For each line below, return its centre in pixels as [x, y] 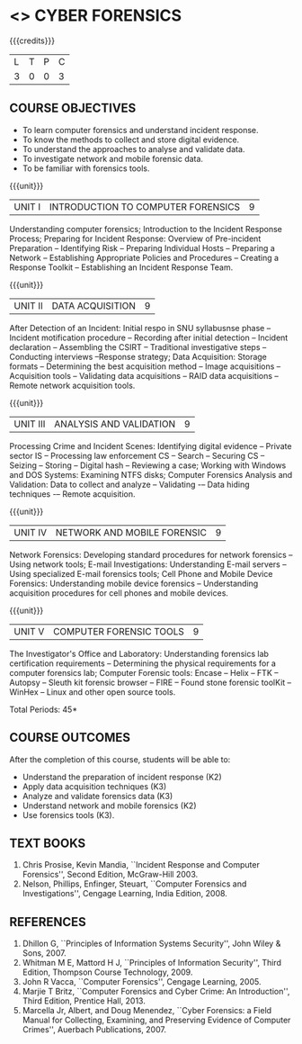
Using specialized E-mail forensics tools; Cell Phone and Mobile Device [141, 573]
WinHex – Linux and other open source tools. [93, 692]
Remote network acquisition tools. [72, 385]
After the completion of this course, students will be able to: [120, 759]
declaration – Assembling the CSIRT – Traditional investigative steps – [138, 346]
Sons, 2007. [44, 953]
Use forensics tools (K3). [68, 814]
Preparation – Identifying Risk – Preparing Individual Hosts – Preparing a [142, 247]
